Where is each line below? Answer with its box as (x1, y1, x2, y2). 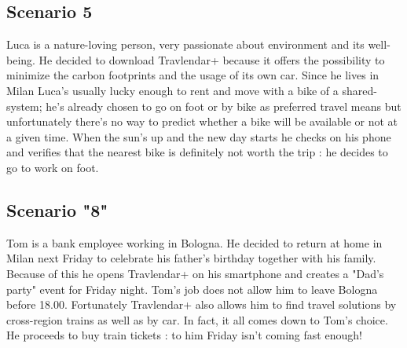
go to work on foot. (6, 159, 99, 175)
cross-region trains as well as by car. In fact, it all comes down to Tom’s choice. (6, 311, 388, 328)
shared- (342, 82, 377, 98)
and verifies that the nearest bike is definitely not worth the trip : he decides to (6, 144, 388, 160)
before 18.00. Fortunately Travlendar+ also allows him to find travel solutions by (6, 296, 397, 313)
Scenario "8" (6, 197, 108, 222)
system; (6, 97, 42, 114)
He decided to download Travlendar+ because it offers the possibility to (38, 51, 385, 68)
